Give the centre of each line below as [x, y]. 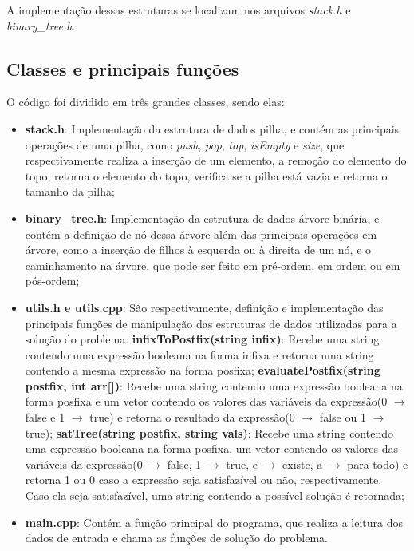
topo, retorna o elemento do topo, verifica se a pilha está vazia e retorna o [206, 175]
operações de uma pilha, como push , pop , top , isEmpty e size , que [185, 144]
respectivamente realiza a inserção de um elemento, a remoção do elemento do [216, 160]
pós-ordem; [52, 281]
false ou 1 [343, 417]
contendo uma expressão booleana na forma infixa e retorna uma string [199, 354]
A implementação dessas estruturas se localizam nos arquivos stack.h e [179, 10]
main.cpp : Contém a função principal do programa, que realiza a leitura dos [214, 522]
